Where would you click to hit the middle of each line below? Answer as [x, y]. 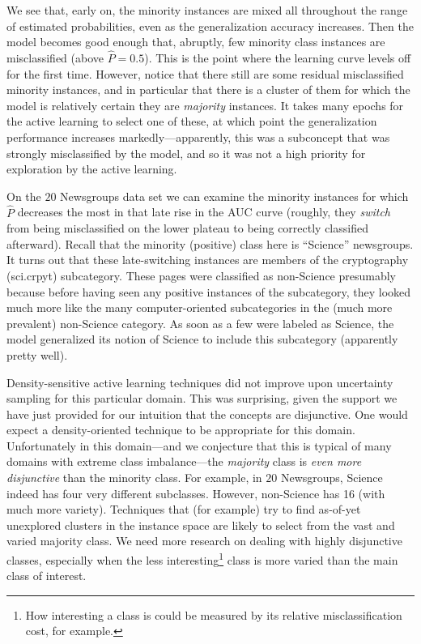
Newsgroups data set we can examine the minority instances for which [234, 196]
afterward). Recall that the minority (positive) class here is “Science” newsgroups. [210, 243]
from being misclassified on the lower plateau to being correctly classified [187, 228]
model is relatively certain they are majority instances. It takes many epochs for [205, 105]
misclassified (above [55, 58]
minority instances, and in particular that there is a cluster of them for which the [208, 90]
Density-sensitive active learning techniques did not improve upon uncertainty [200, 382]
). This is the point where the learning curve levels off [278, 58]
